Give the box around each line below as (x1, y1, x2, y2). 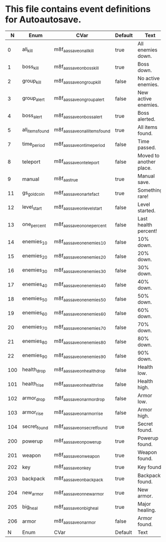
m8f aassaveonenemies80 (54, 338, 106, 346)
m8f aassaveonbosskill (54, 63, 99, 71)
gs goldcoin (22, 189, 45, 197)
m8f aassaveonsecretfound (54, 423, 108, 431)
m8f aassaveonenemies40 (54, 281, 106, 289)
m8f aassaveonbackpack (54, 475, 104, 483)
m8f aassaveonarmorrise (54, 409, 103, 416)
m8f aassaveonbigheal (54, 503, 99, 511)
